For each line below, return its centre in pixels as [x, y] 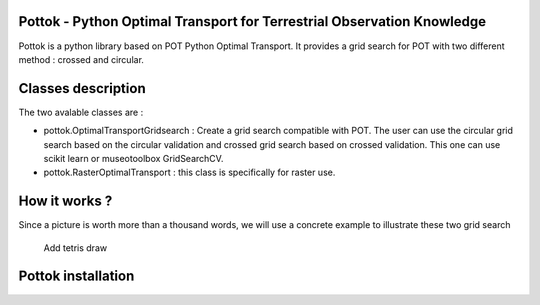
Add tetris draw [75, 247]
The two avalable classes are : [81, 112]
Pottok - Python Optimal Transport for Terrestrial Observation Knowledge [252, 21]
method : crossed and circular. [81, 59]
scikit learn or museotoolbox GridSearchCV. [133, 158]
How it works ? [65, 201]
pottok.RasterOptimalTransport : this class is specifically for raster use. [189, 172]
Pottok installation [76, 276]
